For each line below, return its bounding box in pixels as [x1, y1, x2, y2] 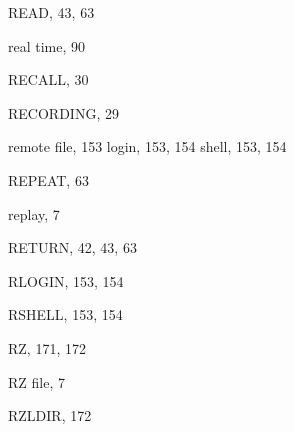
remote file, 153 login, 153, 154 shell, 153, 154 [8, 136, 287, 157]
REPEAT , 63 [8, 169, 89, 190]
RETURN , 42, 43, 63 [8, 237, 137, 258]
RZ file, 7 [8, 371, 65, 392]
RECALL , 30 [8, 69, 89, 90]
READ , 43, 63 [8, 2, 95, 22]
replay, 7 [8, 203, 60, 224]
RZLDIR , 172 [8, 405, 92, 426]
